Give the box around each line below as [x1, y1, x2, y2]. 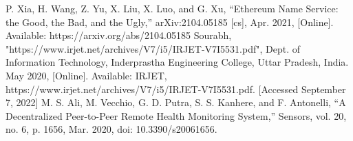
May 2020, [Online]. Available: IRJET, [6, 68, 167, 82]
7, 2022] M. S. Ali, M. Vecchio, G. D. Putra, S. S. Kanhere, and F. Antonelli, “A [6, 95, 346, 110]
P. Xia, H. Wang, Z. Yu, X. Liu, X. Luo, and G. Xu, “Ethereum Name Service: [6, 1, 339, 15]
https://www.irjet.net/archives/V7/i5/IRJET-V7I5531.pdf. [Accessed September [6, 81, 346, 96]
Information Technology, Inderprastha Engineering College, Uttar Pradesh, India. [6, 55, 349, 69]
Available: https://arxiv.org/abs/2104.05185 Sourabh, [6, 28, 232, 42]
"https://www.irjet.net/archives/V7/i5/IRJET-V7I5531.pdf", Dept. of [6, 41, 301, 55]
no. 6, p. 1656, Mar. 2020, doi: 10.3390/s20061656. [6, 122, 217, 136]
